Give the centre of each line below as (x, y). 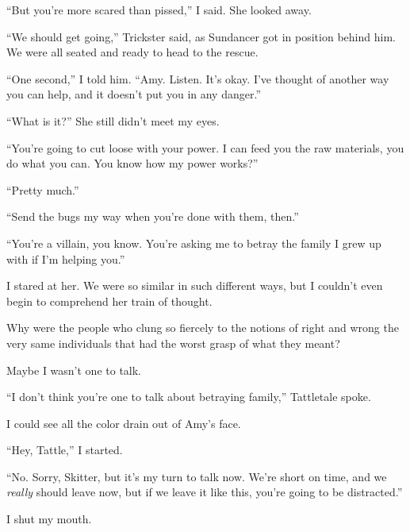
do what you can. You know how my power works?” (132, 163)
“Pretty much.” (43, 189)
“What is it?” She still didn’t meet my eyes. (113, 120)
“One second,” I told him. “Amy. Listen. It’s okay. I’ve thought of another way (198, 78)
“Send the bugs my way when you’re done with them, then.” (153, 216)
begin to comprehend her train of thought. (109, 301)
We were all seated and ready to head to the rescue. (132, 52)
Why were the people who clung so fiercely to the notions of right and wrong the (203, 328)
